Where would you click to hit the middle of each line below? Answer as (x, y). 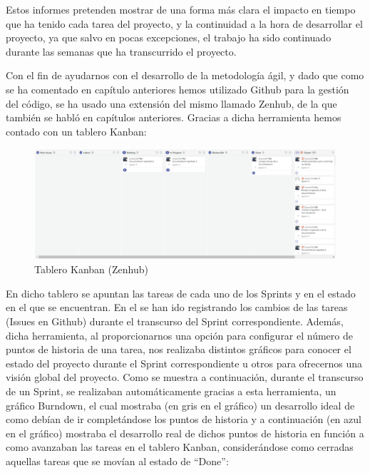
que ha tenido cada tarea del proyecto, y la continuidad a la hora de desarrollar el (184, 23)
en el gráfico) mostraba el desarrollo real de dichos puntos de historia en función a (185, 433)
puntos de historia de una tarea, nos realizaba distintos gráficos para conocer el (179, 349)
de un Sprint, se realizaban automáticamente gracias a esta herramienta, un (171, 391)
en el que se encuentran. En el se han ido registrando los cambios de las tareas (177, 307)
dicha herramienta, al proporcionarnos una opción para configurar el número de (179, 335)
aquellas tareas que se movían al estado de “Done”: (117, 461)
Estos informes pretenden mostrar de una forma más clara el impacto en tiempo (181, 9)
